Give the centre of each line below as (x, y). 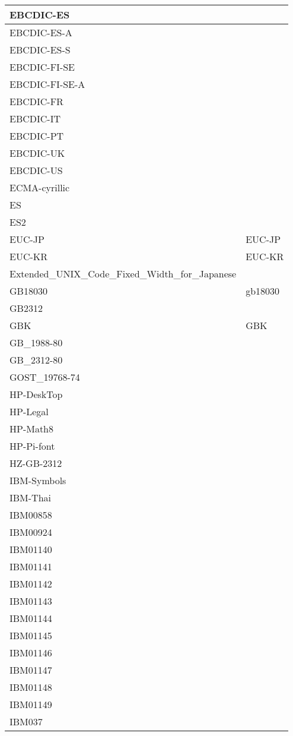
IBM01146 (31, 653)
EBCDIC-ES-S (40, 50)
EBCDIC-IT (35, 119)
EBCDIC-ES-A (41, 32)
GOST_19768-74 (45, 377)
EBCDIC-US (36, 170)
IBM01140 (31, 549)
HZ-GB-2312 (36, 463)
